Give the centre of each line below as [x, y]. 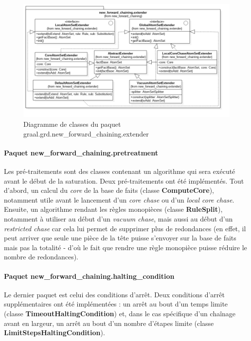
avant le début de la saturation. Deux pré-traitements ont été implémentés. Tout [124, 180]
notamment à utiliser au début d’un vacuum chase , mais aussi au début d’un [118, 218]
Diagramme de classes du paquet [72, 124]
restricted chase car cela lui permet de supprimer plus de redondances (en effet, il [125, 228]
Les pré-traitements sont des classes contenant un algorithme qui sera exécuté [120, 171]
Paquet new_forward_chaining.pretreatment [81, 152]
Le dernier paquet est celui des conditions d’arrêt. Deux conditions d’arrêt [115, 294]
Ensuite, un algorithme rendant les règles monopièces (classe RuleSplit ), [113, 209]
